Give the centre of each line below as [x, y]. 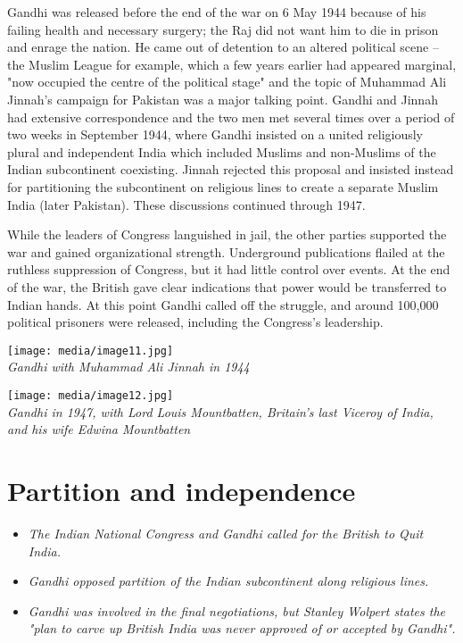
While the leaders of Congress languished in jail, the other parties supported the [227, 234]
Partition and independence [182, 490]
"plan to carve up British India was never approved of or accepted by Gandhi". [242, 628]
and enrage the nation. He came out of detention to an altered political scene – [223, 47]
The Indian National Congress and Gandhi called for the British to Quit [226, 533]
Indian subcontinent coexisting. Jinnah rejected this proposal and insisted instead [231, 169]
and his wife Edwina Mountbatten [99, 429]
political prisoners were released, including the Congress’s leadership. [195, 322]
